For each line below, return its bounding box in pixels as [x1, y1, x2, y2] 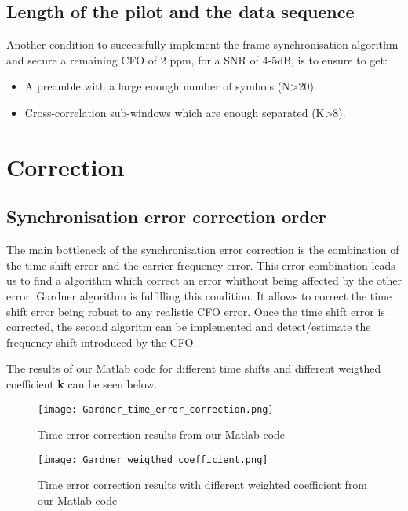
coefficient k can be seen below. [6, 375, 158, 392]
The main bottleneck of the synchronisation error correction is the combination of [6, 241, 399, 258]
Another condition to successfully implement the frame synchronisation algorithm [6, 36, 399, 53]
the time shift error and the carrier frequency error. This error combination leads [6, 256, 395, 273]
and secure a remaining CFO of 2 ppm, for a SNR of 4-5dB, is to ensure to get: [6, 51, 388, 68]
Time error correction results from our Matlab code [38, 426, 286, 443]
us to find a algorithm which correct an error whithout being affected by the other [6, 272, 402, 289]
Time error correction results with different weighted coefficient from [38, 476, 368, 493]
